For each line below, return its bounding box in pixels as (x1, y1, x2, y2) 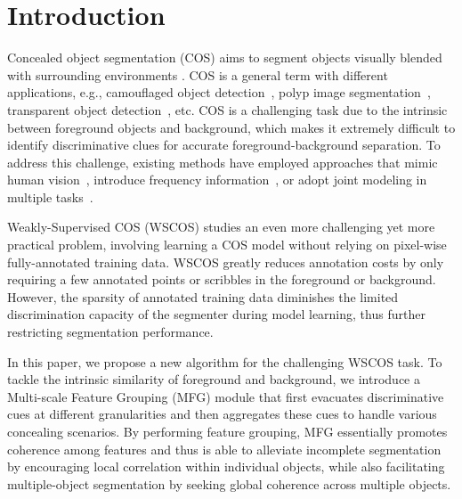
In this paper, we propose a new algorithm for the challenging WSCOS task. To (7, 352, 442, 371)
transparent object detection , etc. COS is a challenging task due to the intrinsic (7, 100, 448, 119)
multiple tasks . (7, 187, 93, 206)
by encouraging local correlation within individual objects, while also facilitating (7, 457, 445, 476)
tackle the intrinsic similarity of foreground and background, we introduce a (7, 370, 420, 389)
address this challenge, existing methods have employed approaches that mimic (7, 152, 438, 171)
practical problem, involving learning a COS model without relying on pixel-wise (7, 235, 447, 254)
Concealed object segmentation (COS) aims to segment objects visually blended (7, 48, 442, 67)
